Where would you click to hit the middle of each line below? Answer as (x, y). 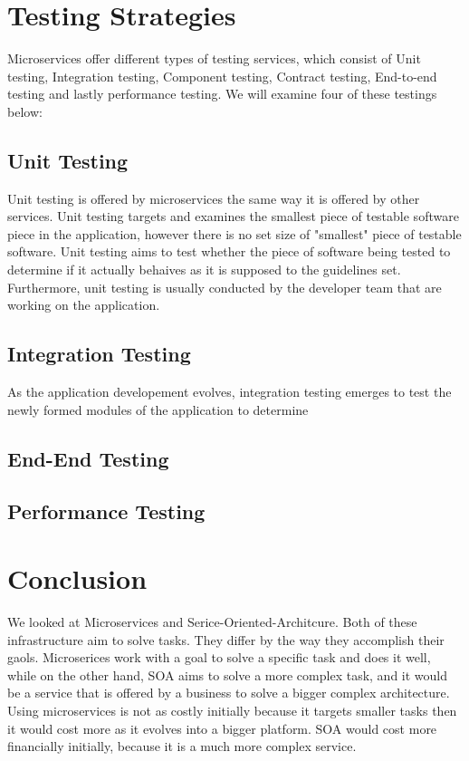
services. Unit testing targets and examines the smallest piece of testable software (233, 216)
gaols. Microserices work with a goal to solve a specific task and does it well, (219, 657)
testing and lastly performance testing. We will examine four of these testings (222, 94)
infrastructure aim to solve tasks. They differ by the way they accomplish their (226, 639)
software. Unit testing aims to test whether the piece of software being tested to (229, 251)
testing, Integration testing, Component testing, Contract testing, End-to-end (222, 76)
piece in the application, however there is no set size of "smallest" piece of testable (234, 233)
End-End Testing (88, 458)
